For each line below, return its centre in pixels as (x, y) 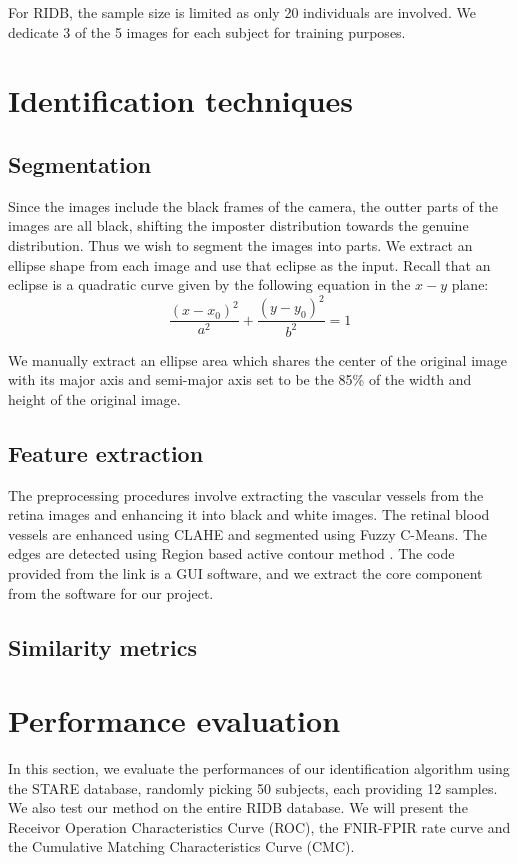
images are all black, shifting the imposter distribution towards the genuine (238, 225)
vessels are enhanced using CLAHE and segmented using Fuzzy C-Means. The (248, 533)
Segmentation (80, 163)
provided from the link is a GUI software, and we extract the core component (245, 572)
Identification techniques (181, 100)
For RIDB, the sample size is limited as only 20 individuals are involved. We (242, 12)
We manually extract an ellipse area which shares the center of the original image (257, 359)
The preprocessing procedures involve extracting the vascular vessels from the (246, 494)
